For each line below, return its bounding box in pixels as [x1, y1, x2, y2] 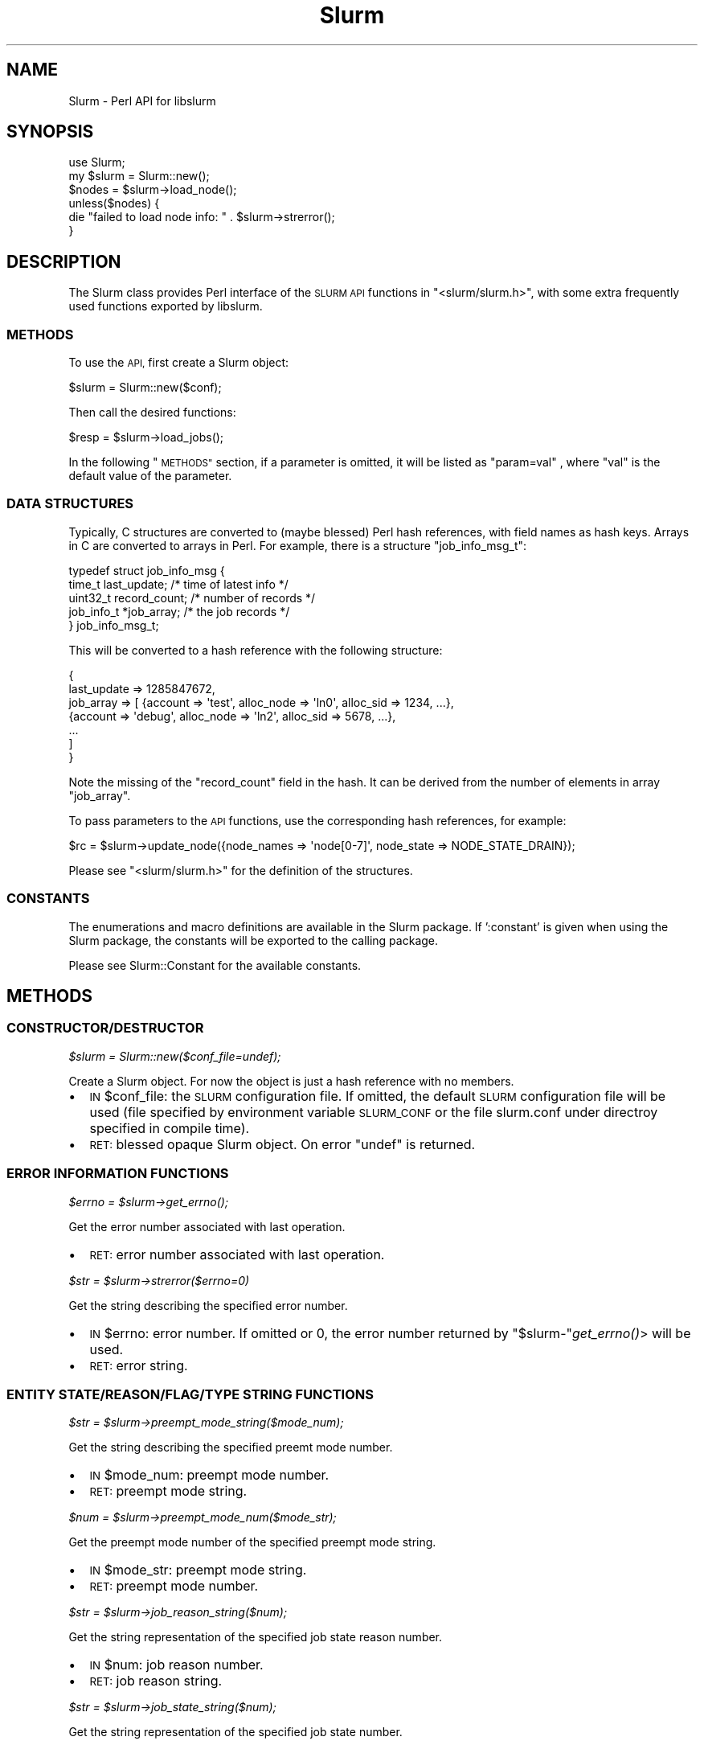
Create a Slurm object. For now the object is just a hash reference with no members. [68, 1074, 514, 1088]
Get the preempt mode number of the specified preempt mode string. [68, 1535, 436, 1550]
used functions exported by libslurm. [68, 299, 263, 314]
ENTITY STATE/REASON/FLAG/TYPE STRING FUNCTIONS [6, 1386, 374, 1402]
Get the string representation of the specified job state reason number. [68, 1630, 443, 1644]
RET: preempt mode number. [89, 1578, 259, 1595]
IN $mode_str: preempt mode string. [89, 1562, 307, 1579]
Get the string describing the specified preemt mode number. [68, 1440, 393, 1455]
